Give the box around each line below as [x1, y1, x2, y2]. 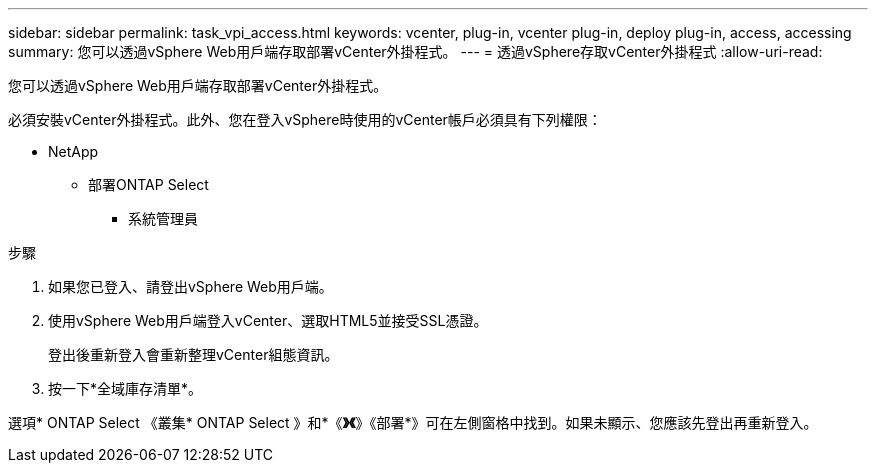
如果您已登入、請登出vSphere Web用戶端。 [48, 278, 333, 295]
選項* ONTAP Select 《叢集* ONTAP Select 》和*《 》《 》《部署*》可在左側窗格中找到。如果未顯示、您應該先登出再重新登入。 [8, 414, 818, 431]
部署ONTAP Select [88, 176, 209, 193]
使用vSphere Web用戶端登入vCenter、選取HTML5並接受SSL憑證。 [48, 312, 488, 329]
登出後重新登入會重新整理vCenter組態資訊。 [48, 346, 339, 363]
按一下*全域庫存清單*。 [48, 380, 203, 397]
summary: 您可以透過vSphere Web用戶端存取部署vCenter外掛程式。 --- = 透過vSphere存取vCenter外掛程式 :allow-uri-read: [8, 43, 823, 60]
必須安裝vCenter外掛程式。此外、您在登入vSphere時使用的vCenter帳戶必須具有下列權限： [8, 111, 602, 128]
